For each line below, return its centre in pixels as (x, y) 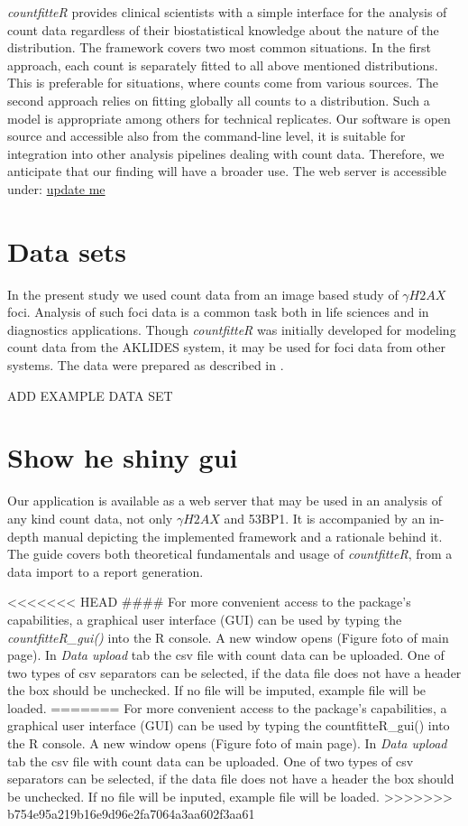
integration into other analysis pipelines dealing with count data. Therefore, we (226, 153)
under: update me (56, 188)
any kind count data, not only (90, 518)
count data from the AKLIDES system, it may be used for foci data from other (226, 347)
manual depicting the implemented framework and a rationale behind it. (243, 536)
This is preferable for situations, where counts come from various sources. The (223, 83)
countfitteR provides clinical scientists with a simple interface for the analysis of (227, 12)
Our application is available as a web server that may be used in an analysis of (225, 501)
